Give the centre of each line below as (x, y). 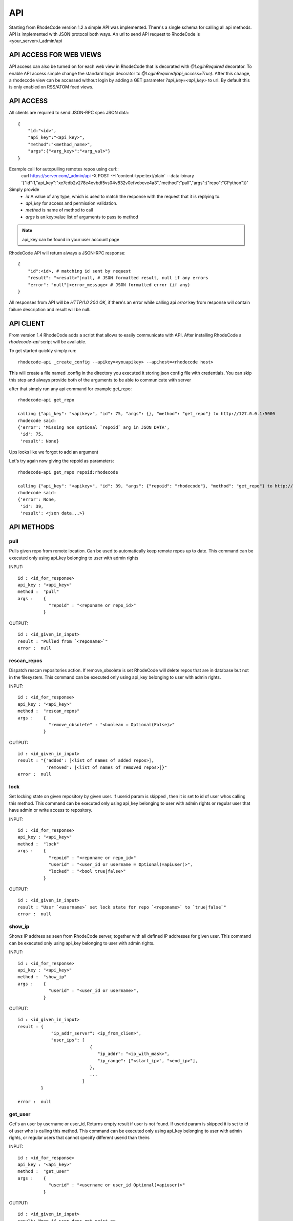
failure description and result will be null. (50, 309)
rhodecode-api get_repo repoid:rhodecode (68, 472)
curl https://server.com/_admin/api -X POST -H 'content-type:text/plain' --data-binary (108, 176)
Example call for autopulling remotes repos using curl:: (64, 169)
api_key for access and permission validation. (72, 203)
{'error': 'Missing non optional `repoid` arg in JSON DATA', (94, 427)
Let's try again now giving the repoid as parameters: (62, 461)
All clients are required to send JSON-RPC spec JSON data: (69, 113)
